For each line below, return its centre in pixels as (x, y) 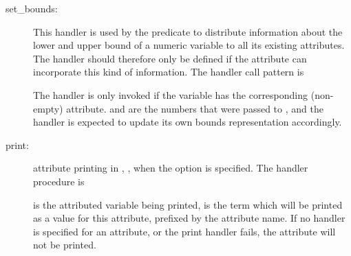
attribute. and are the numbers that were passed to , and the (195, 108)
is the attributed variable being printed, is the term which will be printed (188, 204)
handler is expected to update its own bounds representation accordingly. (188, 122)
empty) (48, 108)
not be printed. (65, 245)
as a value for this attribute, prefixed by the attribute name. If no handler (189, 218)
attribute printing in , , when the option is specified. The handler (171, 168)
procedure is (59, 181)
